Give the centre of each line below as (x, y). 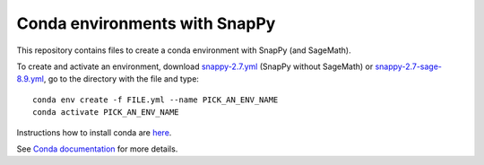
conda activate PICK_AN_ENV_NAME (106, 113)
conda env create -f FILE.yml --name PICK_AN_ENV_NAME (156, 100)
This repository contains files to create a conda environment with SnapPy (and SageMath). (184, 50)
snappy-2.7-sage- (409, 66)
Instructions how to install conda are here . (94, 132)
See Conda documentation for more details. (97, 149)
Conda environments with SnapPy (146, 23)
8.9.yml (30, 79)
